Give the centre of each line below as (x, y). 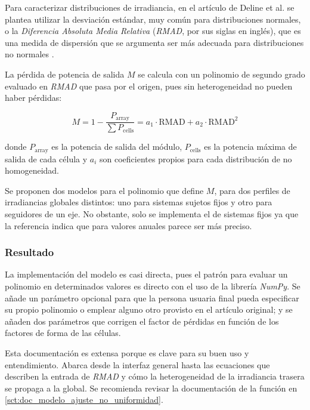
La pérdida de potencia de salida (65, 74)
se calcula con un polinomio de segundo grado (221, 74)
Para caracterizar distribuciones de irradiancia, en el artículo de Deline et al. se (150, 7)
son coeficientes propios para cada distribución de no (196, 158)
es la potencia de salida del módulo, (117, 147)
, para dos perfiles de (252, 190)
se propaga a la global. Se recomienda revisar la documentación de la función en (151, 388)
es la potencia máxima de (250, 147)
